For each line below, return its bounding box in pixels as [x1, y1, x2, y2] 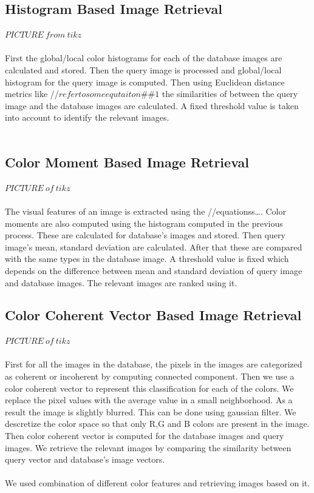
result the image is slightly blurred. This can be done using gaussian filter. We [5, 405, 296, 418]
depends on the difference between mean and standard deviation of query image [5, 264, 302, 277]
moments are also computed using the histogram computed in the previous [5, 216, 283, 229]
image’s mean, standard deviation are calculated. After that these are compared [5, 240, 302, 253]
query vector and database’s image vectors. [5, 453, 165, 466]
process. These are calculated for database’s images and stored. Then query [5, 229, 285, 241]
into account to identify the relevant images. [5, 111, 169, 124]
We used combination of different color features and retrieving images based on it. [5, 477, 310, 489]
